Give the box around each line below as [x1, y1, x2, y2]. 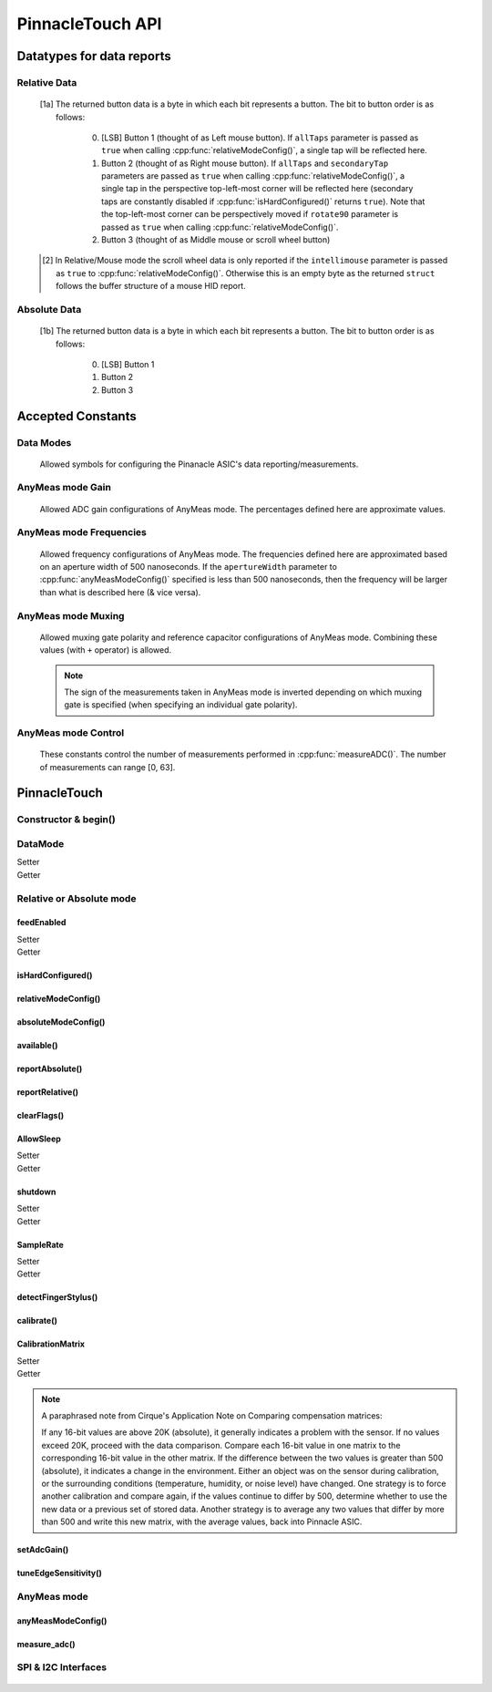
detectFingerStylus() [16, 1292, 98, 1303]
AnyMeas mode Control [16, 727, 125, 739]
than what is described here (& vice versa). [39, 586, 201, 597]
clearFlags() [16, 1110, 64, 1121]
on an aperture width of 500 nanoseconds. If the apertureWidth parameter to [39, 561, 337, 572]
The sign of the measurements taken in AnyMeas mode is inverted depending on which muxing [64, 686, 423, 697]
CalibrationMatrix [16, 1338, 86, 1349]
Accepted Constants [16, 408, 137, 424]
